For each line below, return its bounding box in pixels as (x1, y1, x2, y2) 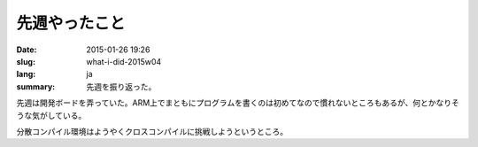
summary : (16, 81, 56, 92)
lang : (16, 69, 36, 80)
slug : (16, 56, 35, 66)
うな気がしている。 (16, 110, 87, 120)
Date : (16, 44, 37, 55)
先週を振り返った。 (86, 81, 157, 92)
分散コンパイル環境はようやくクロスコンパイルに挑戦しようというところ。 (16, 126, 288, 136)
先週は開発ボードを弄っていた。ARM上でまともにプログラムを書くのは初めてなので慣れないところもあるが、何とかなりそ (16, 97, 459, 108)
